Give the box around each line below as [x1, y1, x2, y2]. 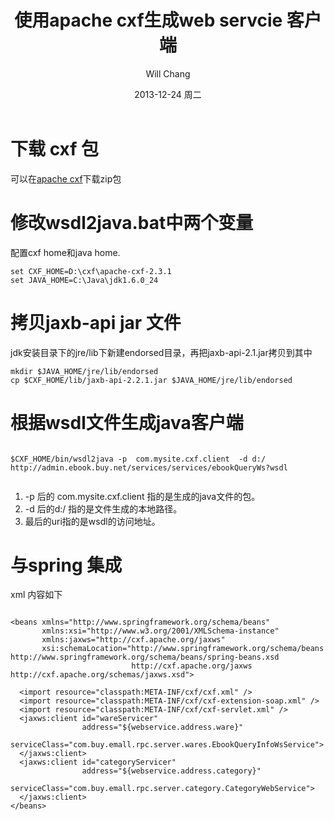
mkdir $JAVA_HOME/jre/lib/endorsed [10, 366, 159, 376]
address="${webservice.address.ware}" [81, 722, 244, 733]
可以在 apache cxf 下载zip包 [10, 172, 122, 185]
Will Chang [145, 67, 191, 80]
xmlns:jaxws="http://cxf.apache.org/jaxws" [41, 635, 226, 645]
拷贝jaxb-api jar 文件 [10, 311, 182, 334]
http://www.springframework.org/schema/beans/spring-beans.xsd [10, 652, 280, 663]
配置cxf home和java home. [10, 246, 121, 258]
